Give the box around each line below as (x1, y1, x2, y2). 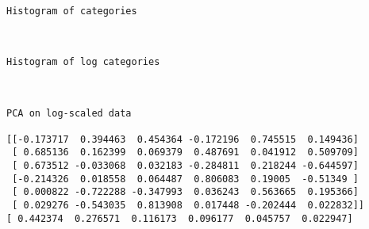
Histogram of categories (6, 6, 137, 17)
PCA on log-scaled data (6, 107, 132, 119)
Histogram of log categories (6, 56, 160, 68)
